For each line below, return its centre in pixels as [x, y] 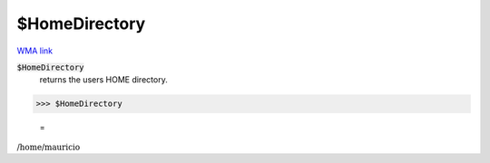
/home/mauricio [49, 147]
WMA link [35, 51]
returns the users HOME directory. [103, 80]
